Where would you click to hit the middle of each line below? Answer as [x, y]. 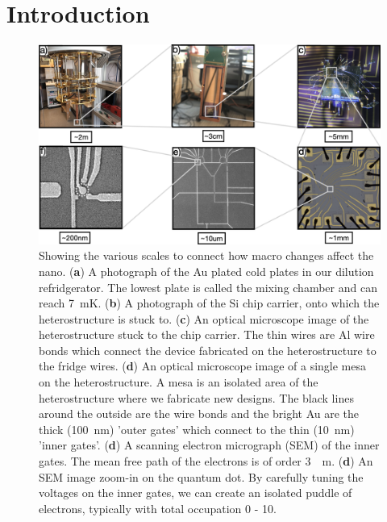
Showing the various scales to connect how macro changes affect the [206, 255]
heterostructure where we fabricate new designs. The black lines [196, 397]
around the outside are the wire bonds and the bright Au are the [199, 413]
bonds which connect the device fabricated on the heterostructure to [208, 350]
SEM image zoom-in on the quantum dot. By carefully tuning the [201, 476]
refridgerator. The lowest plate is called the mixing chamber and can [208, 287]
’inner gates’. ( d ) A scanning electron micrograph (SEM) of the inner [209, 445]
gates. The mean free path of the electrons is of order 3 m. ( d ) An [206, 461]
